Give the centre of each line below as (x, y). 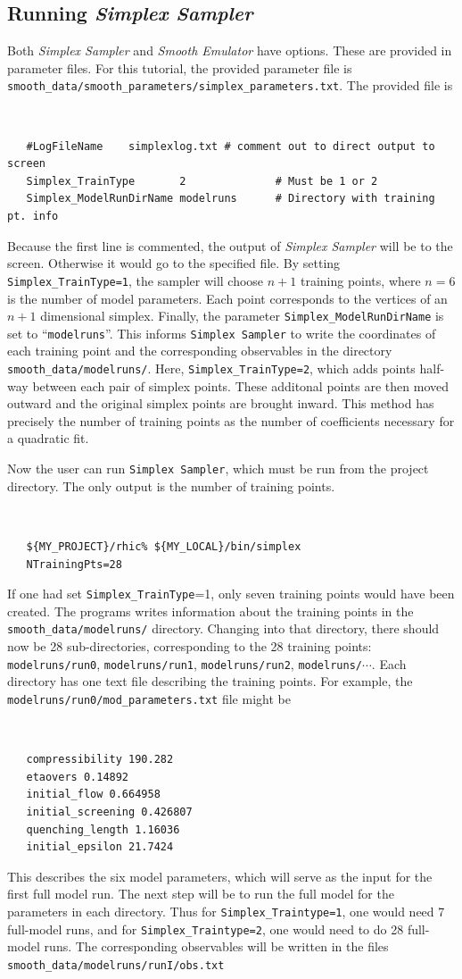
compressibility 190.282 (100, 760)
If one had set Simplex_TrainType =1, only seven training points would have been (231, 594)
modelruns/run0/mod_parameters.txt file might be (149, 698)
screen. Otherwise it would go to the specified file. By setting (174, 263)
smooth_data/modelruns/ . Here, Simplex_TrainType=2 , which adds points (211, 368)
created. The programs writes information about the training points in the (210, 611)
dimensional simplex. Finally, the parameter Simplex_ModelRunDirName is (242, 316)
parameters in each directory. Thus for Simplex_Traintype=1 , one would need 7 (226, 911)
